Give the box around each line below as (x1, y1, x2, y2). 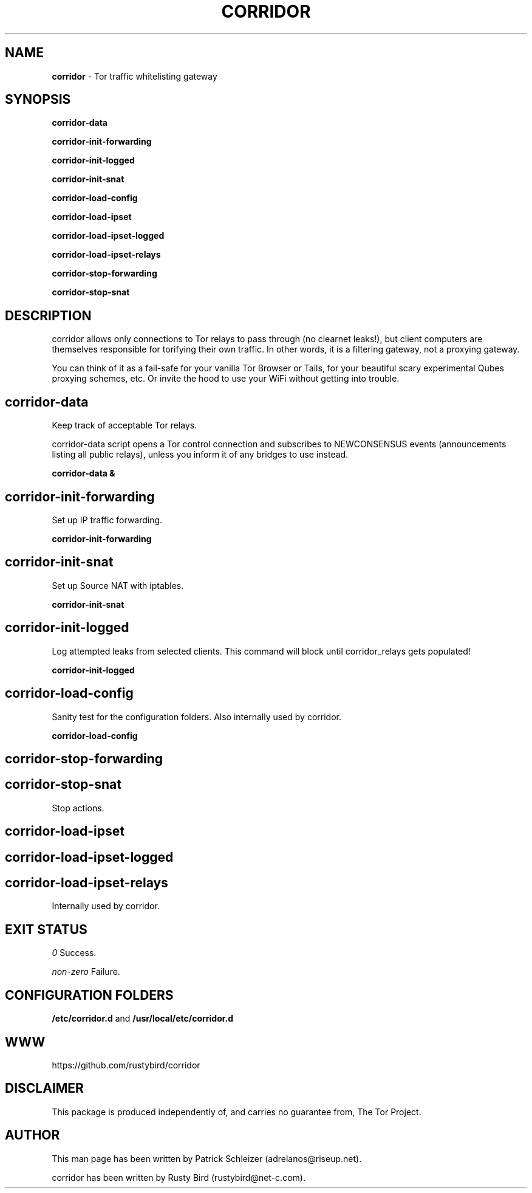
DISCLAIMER (5, 1081, 84, 1096)
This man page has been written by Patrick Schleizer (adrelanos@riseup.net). (52, 1153, 362, 1164)
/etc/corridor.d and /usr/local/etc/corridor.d (52, 1013, 234, 1024)
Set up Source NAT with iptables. (52, 580, 184, 591)
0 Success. (52, 947, 97, 958)
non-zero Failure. (52, 966, 120, 977)
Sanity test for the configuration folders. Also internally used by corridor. (52, 711, 341, 722)
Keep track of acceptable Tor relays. (52, 420, 197, 431)
